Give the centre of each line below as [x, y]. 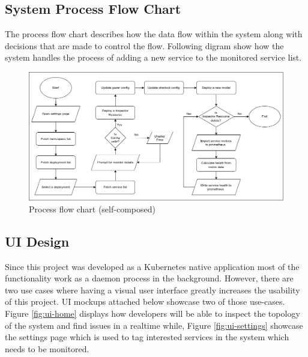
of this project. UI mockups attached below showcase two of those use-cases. [145, 301]
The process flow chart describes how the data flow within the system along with [154, 34]
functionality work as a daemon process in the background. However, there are [149, 278]
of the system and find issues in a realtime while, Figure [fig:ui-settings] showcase [154, 325]
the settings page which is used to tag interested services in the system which [147, 337]
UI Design [37, 241]
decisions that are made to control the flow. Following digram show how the [144, 45]
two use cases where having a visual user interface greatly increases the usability [152, 289]
